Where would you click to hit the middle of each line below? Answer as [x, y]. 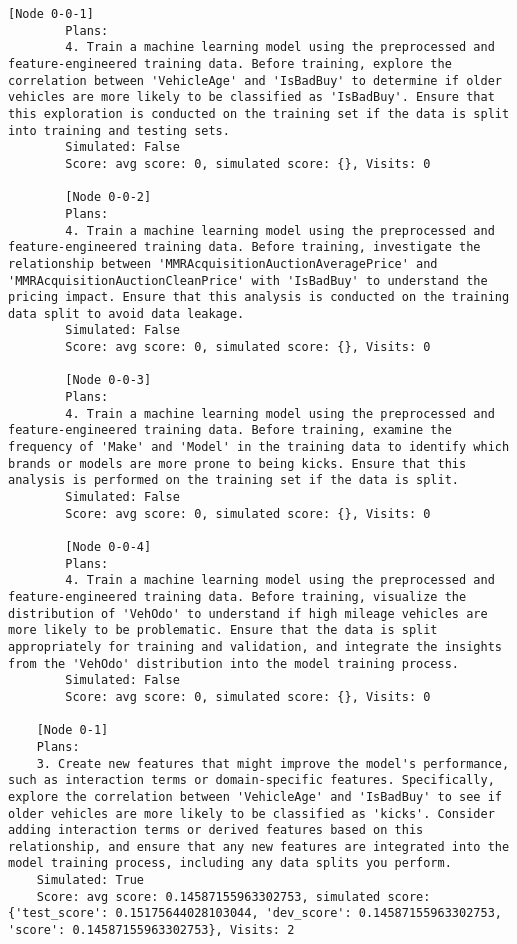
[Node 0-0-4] [108, 547]
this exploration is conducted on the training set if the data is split [259, 113]
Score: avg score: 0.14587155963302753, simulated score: [233, 896]
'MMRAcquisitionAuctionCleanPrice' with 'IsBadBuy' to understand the [248, 280]
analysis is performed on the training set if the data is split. [234, 480]
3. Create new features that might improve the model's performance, [273, 763]
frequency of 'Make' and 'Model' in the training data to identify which [259, 447]
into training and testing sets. [119, 130]
